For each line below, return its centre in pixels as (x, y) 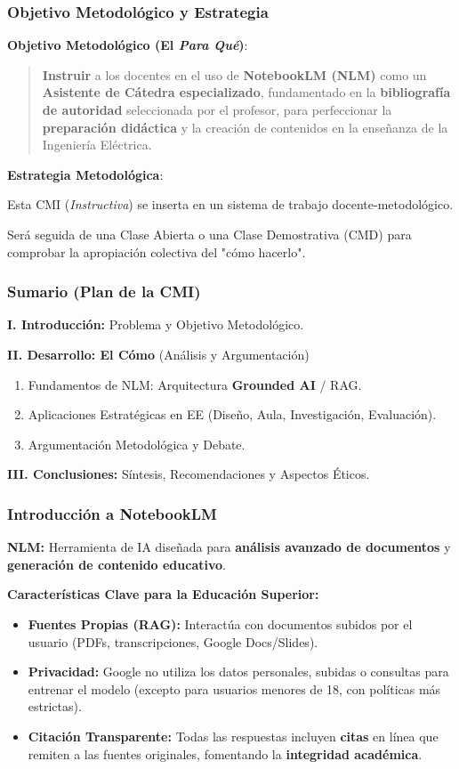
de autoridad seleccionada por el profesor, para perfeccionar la (217, 109)
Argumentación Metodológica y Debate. (137, 444)
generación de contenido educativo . (117, 564)
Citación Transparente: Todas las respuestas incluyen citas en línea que (233, 736)
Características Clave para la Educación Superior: (163, 594)
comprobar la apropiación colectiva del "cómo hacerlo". (157, 251)
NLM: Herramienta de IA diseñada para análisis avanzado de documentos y (229, 547)
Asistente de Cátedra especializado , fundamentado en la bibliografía (246, 92)
